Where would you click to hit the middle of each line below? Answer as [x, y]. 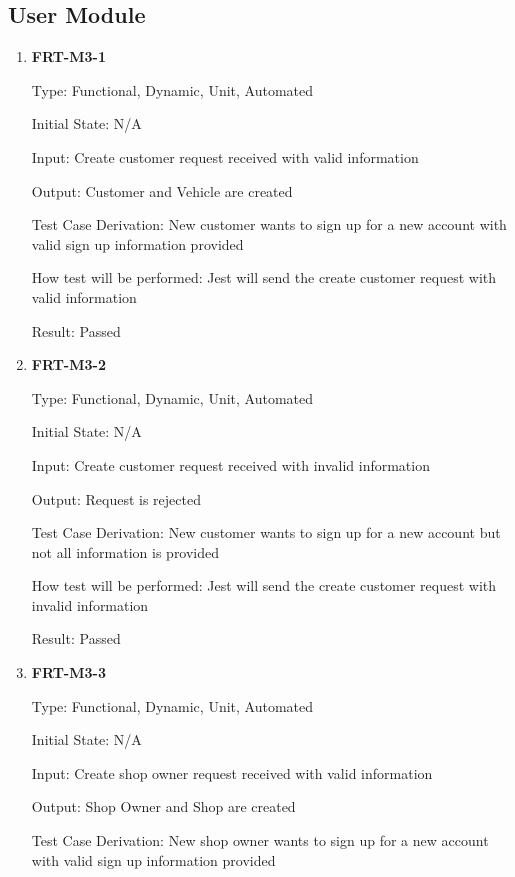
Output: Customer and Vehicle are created [162, 190]
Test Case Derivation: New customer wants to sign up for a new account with [269, 224]
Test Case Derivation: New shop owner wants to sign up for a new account [260, 840]
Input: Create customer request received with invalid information [230, 464]
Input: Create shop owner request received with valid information [232, 772]
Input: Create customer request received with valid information [225, 156]
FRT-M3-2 [68, 364]
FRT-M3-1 [68, 56]
